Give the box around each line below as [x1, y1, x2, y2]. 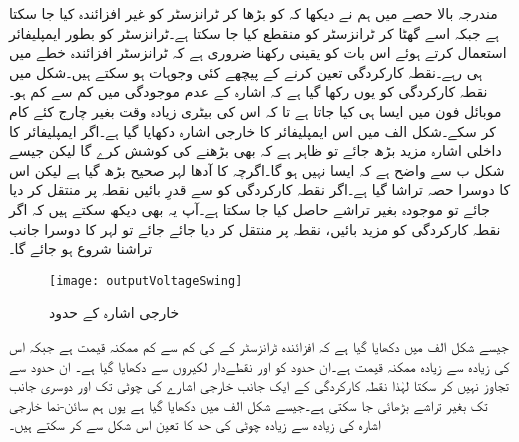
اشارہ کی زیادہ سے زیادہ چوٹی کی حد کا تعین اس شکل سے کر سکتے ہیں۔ [9, 414, 381, 435]
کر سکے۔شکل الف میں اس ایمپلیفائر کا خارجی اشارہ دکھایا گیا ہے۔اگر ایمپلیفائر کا [9, 120, 496, 141]
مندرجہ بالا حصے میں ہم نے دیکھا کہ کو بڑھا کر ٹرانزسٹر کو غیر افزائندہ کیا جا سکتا [9, 3, 498, 23]
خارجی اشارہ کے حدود [49, 302, 180, 323]
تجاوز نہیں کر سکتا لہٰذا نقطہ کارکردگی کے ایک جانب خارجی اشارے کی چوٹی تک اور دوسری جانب [9, 375, 509, 396]
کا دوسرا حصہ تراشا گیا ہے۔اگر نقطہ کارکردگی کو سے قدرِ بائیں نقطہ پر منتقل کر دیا [9, 179, 511, 200]
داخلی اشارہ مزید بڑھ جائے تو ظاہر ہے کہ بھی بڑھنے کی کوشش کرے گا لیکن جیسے [9, 140, 502, 161]
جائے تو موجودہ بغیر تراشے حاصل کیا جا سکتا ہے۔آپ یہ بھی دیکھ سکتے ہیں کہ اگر [9, 198, 490, 219]
